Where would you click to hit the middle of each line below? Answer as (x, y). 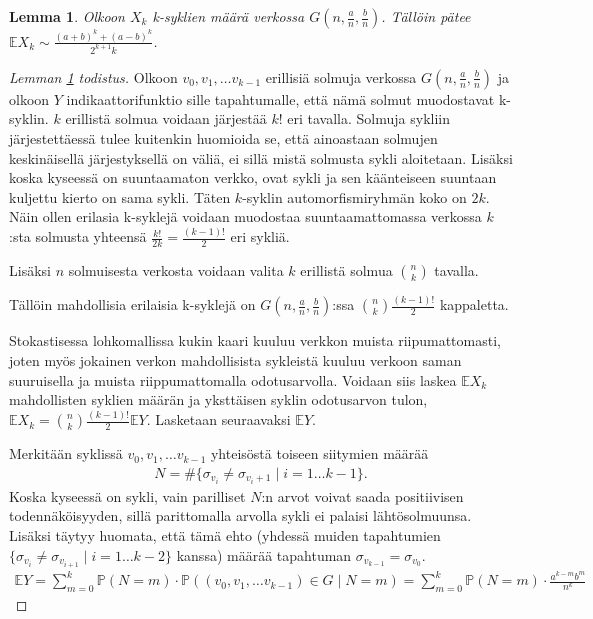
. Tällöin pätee (426, 16)
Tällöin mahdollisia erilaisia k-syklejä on (132, 304)
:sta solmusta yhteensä (78, 236)
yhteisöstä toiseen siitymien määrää (319, 453)
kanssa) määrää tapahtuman (264, 554)
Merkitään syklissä (66, 453)
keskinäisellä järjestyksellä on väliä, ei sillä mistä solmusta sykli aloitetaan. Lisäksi (261, 157)
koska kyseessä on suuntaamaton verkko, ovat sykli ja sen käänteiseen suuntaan (253, 177)
